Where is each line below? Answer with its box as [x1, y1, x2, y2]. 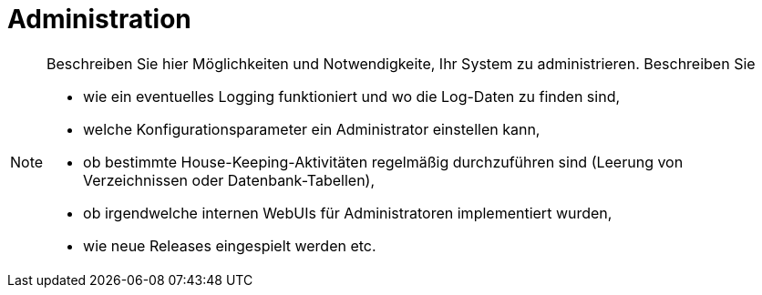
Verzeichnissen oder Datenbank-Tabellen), [83, 170, 376, 189]
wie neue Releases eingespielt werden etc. [83, 236, 376, 255]
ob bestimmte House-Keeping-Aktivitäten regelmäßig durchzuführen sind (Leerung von [83, 152, 684, 171]
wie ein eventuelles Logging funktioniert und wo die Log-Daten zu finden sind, [83, 86, 621, 106]
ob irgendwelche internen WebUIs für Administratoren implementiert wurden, [83, 203, 613, 222]
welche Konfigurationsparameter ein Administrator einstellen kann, [83, 119, 541, 138]
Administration [7, 4, 191, 35]
